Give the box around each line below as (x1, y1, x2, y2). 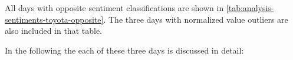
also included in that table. (5, 24, 102, 37)
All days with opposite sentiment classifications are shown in (5, 2, 224, 13)
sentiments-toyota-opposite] (5, 13, 104, 25)
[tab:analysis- (226, 2, 274, 13)
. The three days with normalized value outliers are (103, 13, 288, 25)
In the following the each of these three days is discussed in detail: (5, 44, 244, 56)
